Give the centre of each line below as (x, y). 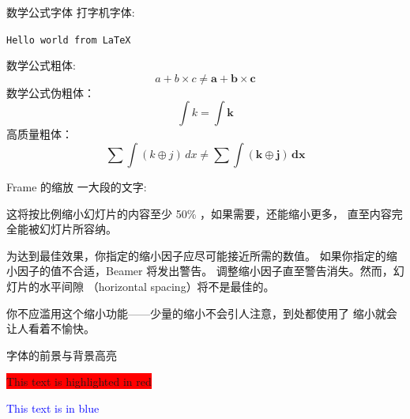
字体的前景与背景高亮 (62, 355)
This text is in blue (53, 408)
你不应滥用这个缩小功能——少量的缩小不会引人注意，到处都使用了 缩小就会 (202, 313)
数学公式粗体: (41, 65)
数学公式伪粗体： (51, 92)
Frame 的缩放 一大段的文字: (77, 187)
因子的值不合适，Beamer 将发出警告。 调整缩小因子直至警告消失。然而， (205, 271)
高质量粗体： (39, 134)
